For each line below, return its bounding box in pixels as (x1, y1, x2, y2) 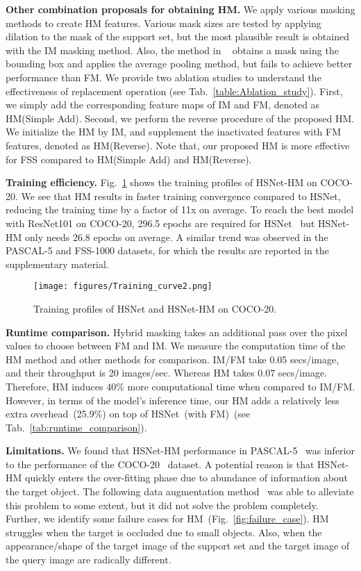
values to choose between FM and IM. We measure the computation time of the (6, 338, 346, 353)
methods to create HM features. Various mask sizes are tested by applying (6, 15, 321, 30)
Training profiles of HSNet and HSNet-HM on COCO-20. (33, 301, 277, 315)
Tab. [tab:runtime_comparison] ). (6, 420, 147, 434)
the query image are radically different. (6, 552, 171, 567)
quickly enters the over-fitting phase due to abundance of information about (24, 470, 349, 485)
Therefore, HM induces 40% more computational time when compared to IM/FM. (6, 379, 355, 393)
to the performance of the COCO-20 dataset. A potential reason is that (6, 456, 314, 471)
